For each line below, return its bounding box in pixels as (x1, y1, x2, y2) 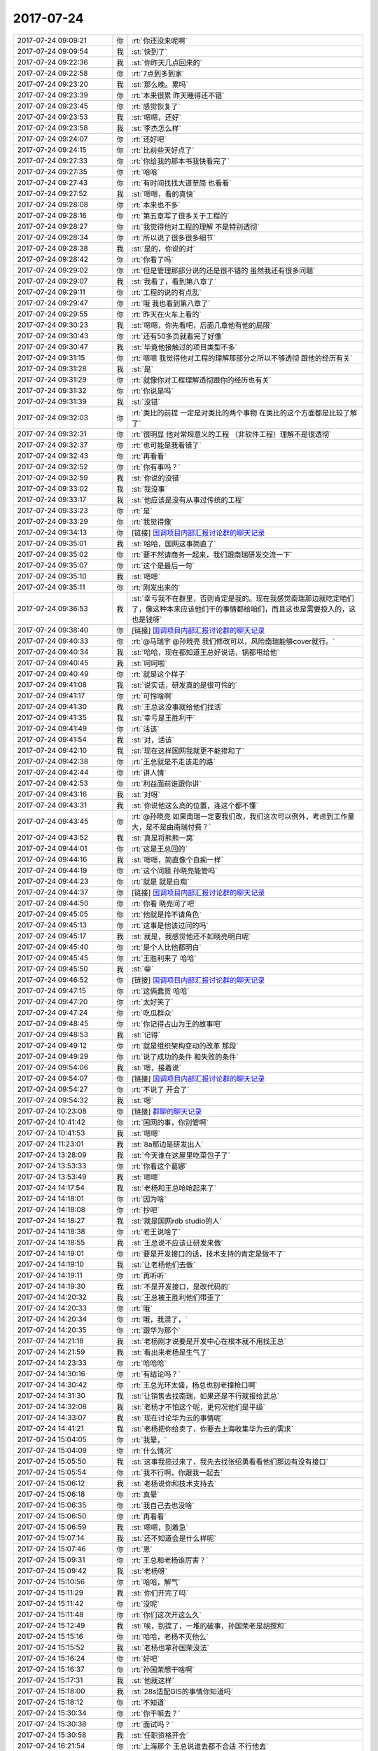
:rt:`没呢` (131, 1599, 160, 1609)
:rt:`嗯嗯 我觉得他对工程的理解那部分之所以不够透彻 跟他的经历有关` (131, 353, 353, 363)
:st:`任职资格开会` (131, 1730, 189, 1740)
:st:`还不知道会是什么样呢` (131, 1533, 217, 1543)
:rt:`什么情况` (131, 1446, 174, 1455)
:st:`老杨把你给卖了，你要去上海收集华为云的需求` (131, 1424, 294, 1434)
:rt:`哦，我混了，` (131, 1314, 188, 1324)
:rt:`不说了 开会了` (131, 1084, 190, 1094)
